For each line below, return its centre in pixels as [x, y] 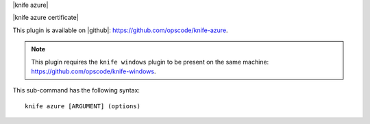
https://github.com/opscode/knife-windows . [94, 71]
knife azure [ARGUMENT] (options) [83, 106]
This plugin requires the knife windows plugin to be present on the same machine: [150, 62]
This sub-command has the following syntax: [76, 90]
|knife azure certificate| [46, 18]
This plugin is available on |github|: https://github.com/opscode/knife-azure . [121, 30]
